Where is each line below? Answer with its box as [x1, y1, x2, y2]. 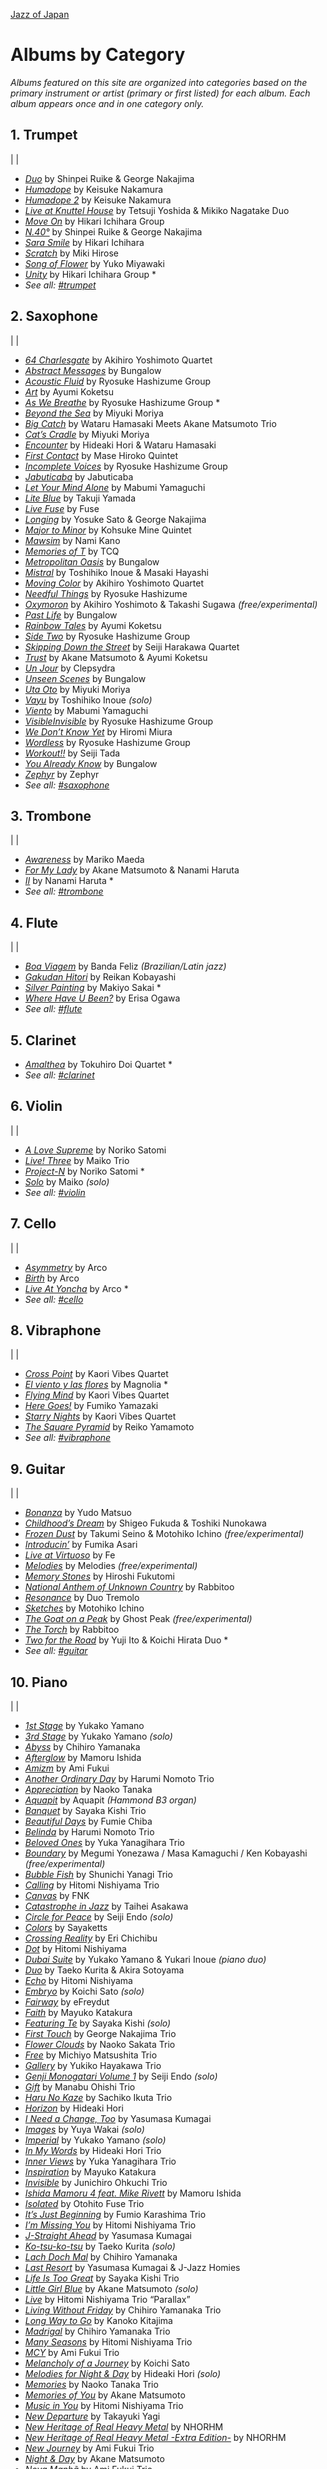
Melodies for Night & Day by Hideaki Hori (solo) [24, 2368, 222, 2380]
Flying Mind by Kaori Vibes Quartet [24, 1389, 170, 1401]
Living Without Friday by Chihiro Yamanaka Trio [24, 2304, 222, 2316]
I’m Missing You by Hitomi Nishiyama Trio [24, 2219, 197, 2231]
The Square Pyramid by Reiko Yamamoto [24, 1421, 195, 1433]
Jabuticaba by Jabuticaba [24, 470, 134, 483]
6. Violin [10, 1098, 63, 1115]
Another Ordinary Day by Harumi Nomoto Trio [24, 1773, 215, 1785]
